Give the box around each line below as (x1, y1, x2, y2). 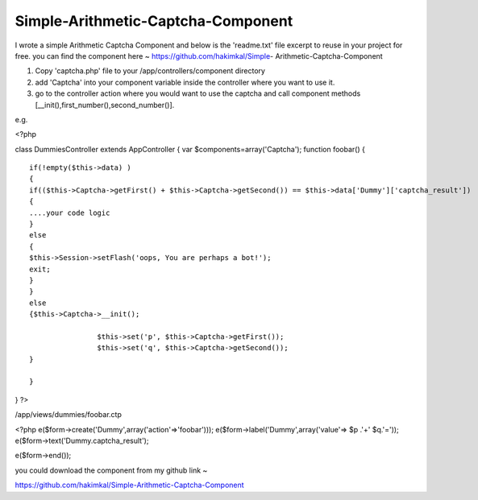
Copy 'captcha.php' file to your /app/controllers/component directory (35, 66, 266, 76)
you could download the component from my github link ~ (15, 465, 208, 475)
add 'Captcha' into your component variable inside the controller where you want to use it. (35, 77, 335, 87)
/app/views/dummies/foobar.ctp (15, 410, 123, 419)
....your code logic (29, 208, 110, 217)
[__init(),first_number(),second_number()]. (35, 100, 175, 110)
